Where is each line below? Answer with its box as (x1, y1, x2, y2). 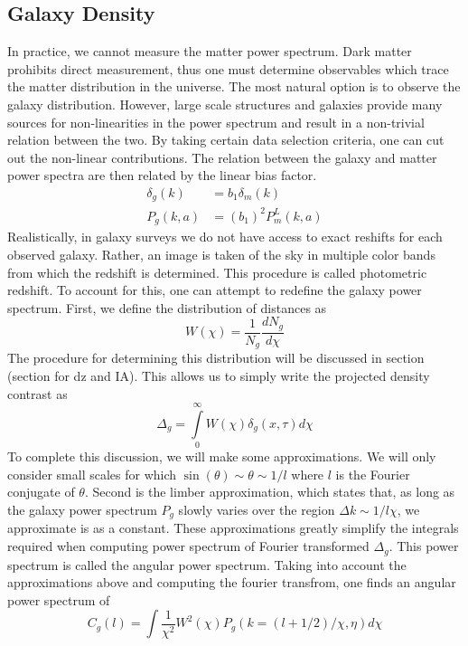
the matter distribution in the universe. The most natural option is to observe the (7, 77, 461, 96)
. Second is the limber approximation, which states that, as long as (84, 482, 455, 501)
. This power (388, 537, 459, 556)
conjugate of (7, 482, 75, 501)
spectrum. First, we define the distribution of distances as (7, 298, 327, 317)
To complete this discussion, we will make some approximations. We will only (7, 447, 436, 466)
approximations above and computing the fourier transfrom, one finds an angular (7, 573, 456, 592)
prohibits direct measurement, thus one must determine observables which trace (7, 59, 449, 78)
